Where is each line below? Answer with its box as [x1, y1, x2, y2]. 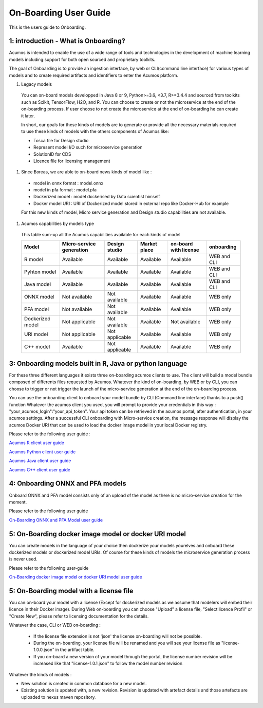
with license [170, 246, 200, 253]
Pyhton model [24, 268, 56, 275]
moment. [9, 499, 27, 505]
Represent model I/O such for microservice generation [33, 144, 143, 150]
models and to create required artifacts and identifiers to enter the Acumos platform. [9, 72, 179, 78]
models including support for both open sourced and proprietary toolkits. [9, 56, 156, 62]
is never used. [9, 556, 38, 562]
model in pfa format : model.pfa [33, 187, 97, 193]
